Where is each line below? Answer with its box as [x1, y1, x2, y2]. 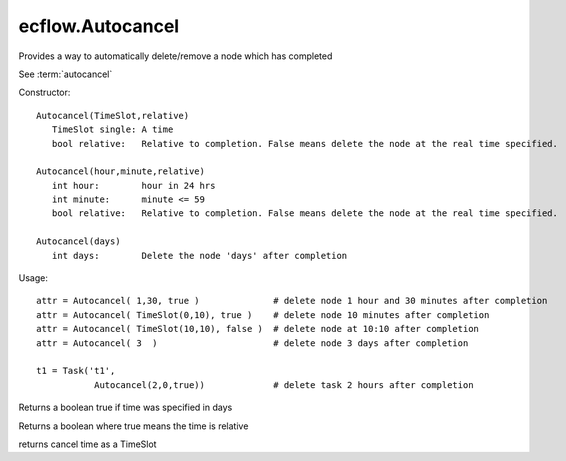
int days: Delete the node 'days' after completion [51, 250, 348, 261]
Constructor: [18, 86, 71, 99]
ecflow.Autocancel [18, 15, 180, 37]
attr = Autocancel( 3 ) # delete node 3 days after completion [36, 337, 469, 349]
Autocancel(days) [36, 236, 121, 247]
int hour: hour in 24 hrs [51, 180, 216, 191]
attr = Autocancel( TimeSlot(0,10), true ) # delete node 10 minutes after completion [36, 309, 490, 320]
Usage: [18, 272, 49, 284]
